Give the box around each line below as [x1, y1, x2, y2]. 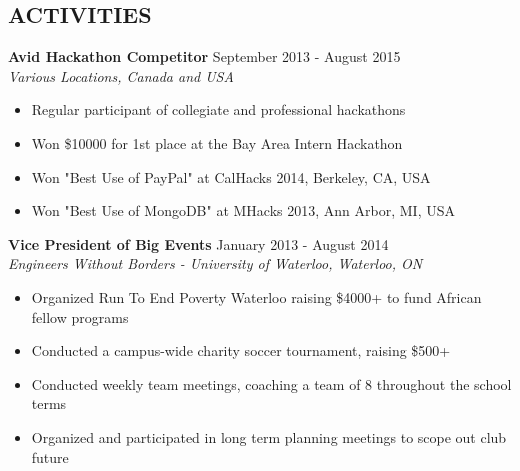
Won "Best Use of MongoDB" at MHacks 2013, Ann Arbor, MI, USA [31, 200, 455, 221]
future [31, 446, 69, 467]
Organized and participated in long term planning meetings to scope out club [31, 426, 507, 447]
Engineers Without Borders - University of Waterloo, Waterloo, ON [8, 253, 423, 274]
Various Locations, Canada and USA [8, 65, 234, 86]
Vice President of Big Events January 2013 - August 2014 [8, 233, 389, 254]
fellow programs [31, 306, 129, 327]
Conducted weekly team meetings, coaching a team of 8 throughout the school [31, 373, 512, 394]
